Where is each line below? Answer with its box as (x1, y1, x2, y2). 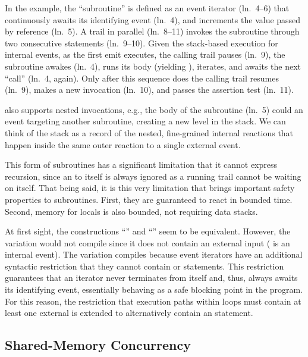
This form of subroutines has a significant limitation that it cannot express (5, 158, 278, 171)
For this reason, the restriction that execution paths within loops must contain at (5, 295, 301, 307)
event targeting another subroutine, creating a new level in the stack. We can (5, 115, 286, 127)
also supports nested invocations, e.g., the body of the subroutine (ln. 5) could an (5, 103, 303, 115)
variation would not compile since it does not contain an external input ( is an (5, 236, 290, 249)
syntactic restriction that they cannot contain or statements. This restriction (5, 259, 284, 272)
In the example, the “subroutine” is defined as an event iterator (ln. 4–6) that (5, 2, 290, 14)
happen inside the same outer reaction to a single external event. (5, 138, 241, 151)
